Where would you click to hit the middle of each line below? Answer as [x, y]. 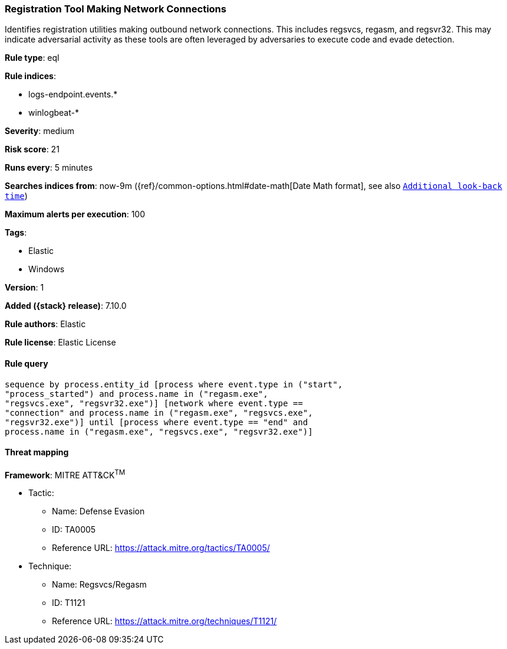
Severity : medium [40, 131]
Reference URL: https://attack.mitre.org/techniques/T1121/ [164, 621]
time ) [16, 196]
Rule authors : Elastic [45, 324]
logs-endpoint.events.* [73, 94]
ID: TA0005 [74, 530]
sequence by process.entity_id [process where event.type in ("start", [174, 384]
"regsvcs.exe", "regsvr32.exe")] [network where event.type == [154, 403]
